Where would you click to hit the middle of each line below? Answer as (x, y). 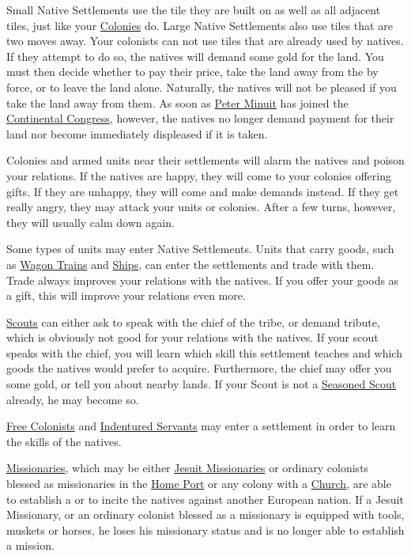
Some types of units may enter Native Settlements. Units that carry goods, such (200, 249)
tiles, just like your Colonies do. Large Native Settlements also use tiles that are (200, 25)
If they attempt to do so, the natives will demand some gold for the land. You (195, 56)
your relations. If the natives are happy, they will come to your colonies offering (199, 175)
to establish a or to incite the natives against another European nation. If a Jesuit (205, 499)
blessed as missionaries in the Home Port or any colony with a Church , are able (199, 484)
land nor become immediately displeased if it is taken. (137, 133)
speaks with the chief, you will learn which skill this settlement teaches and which (204, 352)
